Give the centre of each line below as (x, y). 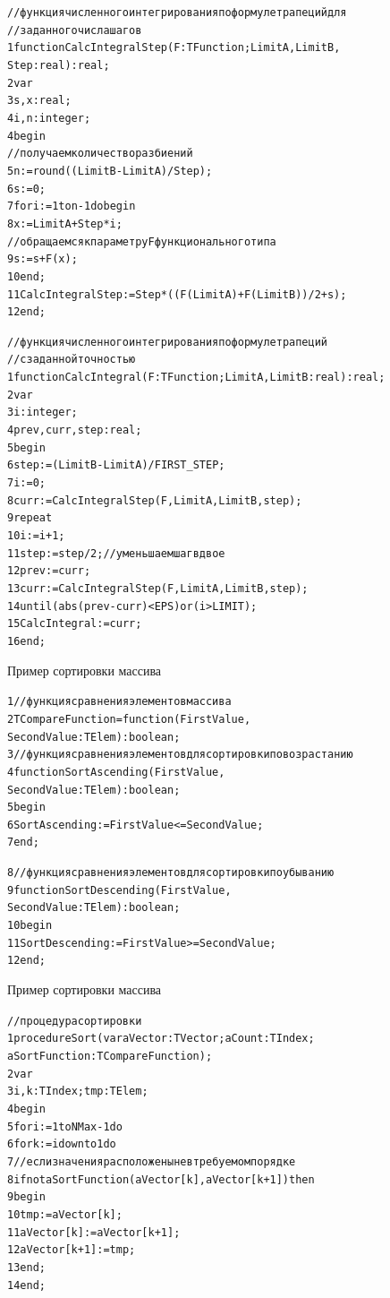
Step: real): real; (59, 65)
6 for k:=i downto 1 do (62, 1144)
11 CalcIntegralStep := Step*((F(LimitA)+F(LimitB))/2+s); (177, 294)
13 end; (26, 1267)
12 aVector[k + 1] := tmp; (72, 1250)
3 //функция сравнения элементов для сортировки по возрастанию (180, 755)
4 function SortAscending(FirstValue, (116, 772)
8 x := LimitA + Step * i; (65, 223)
